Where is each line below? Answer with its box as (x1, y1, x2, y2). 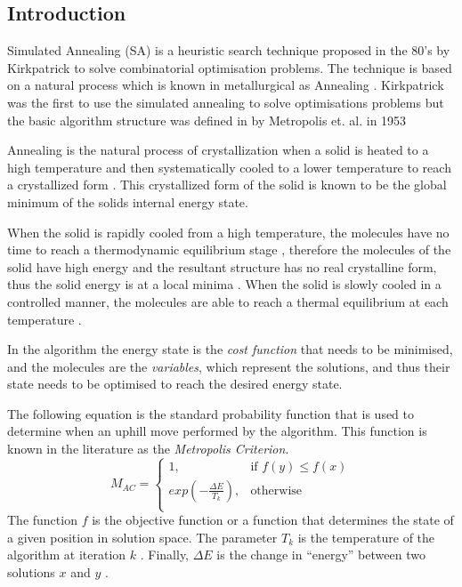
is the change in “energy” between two (216, 545, 426, 564)
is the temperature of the (297, 527, 435, 546)
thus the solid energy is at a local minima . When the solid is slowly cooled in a (7, 275, 442, 293)
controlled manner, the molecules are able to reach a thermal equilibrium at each (7, 292, 449, 310)
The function (7, 511, 77, 529)
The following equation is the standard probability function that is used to (7, 404, 415, 422)
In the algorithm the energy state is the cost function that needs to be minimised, (7, 340, 453, 358)
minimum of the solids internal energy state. (7, 192, 248, 211)
